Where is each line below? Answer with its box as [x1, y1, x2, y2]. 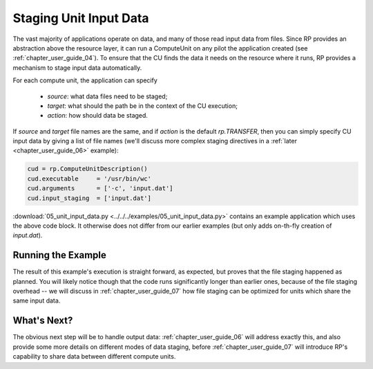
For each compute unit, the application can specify [12, 76, 158, 84]
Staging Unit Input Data [12, 10, 149, 26]
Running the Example [12, 249, 107, 261]
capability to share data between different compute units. [12, 352, 176, 361]
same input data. [12, 296, 61, 305]
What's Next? [12, 315, 73, 327]
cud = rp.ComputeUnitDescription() [27, 165, 148, 173]
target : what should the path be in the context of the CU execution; [47, 101, 238, 110]
